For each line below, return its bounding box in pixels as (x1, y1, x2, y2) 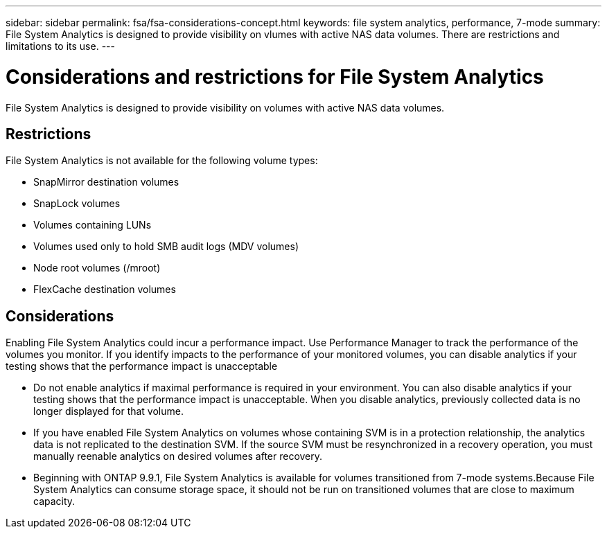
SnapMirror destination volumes (33, 176, 179, 188)
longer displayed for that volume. (33, 405, 184, 418)
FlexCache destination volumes (33, 283, 176, 296)
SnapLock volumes (33, 197, 121, 210)
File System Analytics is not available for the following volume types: (6, 154, 318, 167)
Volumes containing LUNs (33, 219, 152, 231)
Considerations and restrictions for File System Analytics (6, 64, 544, 89)
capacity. (33, 495, 76, 508)
